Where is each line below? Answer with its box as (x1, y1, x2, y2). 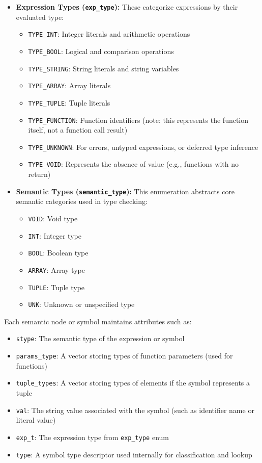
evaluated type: (16, 11, 64, 22)
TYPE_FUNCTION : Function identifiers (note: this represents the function (28, 114, 249, 125)
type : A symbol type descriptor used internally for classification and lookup (16, 449, 252, 459)
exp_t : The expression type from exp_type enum (16, 431, 169, 442)
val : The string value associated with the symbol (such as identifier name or (16, 404, 254, 415)
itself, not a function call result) (28, 124, 128, 135)
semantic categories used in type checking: (16, 196, 148, 207)
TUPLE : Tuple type (28, 281, 85, 292)
